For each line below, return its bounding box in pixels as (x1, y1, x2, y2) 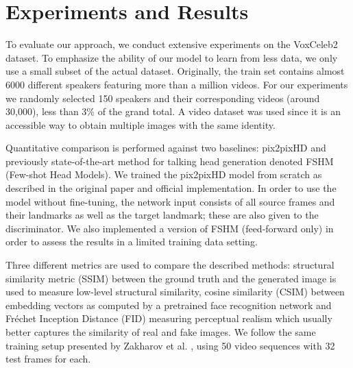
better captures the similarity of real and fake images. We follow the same (5, 325, 316, 339)
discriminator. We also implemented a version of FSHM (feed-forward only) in (5, 221, 334, 235)
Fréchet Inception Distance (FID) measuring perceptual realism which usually (5, 311, 332, 326)
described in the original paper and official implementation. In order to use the (5, 181, 337, 195)
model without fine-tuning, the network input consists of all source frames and (5, 194, 335, 208)
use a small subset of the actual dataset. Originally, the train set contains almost (5, 64, 345, 78)
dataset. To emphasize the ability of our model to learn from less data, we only (5, 50, 338, 64)
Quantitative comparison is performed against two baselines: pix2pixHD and (5, 140, 326, 155)
